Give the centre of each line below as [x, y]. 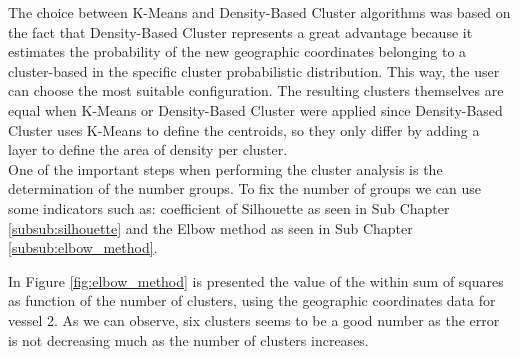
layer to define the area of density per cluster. [148, 149]
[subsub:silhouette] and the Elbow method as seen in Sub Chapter [210, 227]
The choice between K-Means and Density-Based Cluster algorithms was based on [259, 12]
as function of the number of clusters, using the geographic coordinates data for [252, 300]
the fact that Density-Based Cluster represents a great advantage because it [240, 31]
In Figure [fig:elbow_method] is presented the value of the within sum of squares [256, 280]
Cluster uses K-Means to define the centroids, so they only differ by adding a [244, 129]
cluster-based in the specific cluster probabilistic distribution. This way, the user [254, 70]
